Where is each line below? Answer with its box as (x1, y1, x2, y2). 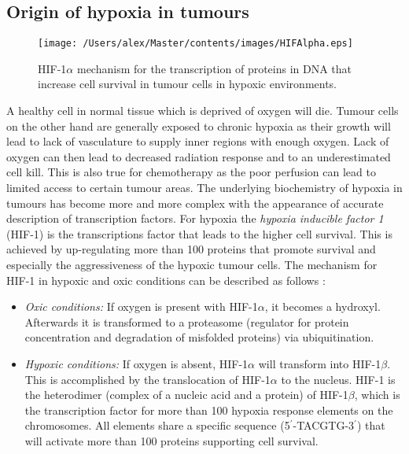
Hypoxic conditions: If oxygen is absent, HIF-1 (24, 355, 249, 371)
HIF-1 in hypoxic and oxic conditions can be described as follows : (6, 271, 326, 288)
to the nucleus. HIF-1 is (281, 371, 396, 387)
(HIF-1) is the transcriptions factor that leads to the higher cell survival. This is (6, 225, 392, 242)
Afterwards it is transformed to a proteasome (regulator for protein (24, 313, 349, 330)
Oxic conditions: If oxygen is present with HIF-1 (24, 298, 258, 315)
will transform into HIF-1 (258, 355, 381, 371)
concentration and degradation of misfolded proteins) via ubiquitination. (24, 329, 374, 345)
